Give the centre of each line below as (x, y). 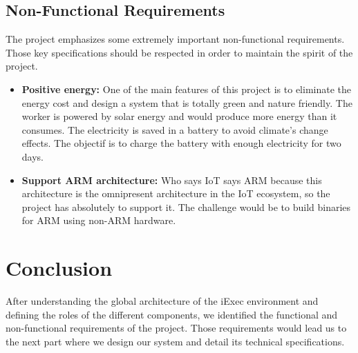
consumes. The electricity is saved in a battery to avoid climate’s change (175, 129)
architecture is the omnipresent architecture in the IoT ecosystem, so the (176, 193)
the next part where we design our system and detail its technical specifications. (175, 341)
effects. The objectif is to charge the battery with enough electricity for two (181, 143)
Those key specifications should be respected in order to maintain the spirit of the (179, 52)
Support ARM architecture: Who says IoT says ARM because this (172, 180)
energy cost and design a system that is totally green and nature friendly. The (187, 102)
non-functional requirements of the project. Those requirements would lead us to (176, 328)
